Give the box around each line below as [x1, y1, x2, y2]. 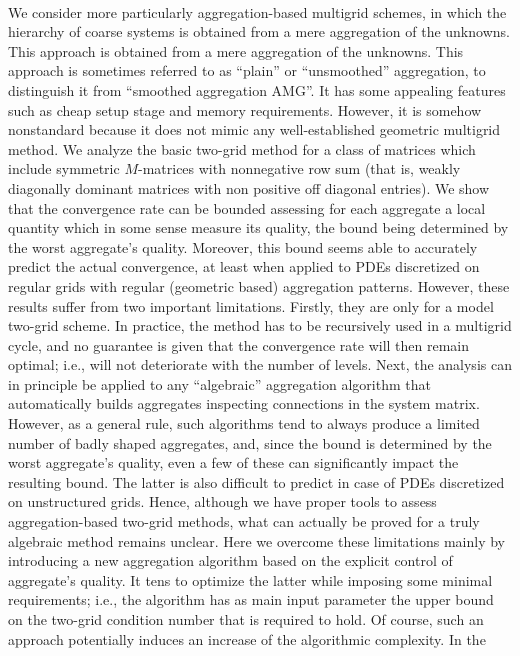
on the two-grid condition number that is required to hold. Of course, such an [8, 609, 484, 629]
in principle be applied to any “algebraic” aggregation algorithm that [8, 373, 431, 394]
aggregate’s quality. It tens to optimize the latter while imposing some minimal [8, 569, 493, 590]
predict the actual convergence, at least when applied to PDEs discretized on [8, 256, 480, 277]
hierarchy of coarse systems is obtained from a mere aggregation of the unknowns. [8, 21, 510, 42]
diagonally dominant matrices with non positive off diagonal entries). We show [8, 177, 490, 198]
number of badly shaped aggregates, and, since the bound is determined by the [8, 432, 492, 453]
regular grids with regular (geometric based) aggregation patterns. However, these [8, 275, 510, 296]
